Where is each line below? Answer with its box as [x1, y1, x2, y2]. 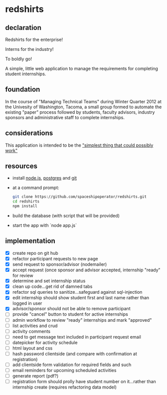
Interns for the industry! [5, 46, 54, 52]
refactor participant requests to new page [12, 255, 98, 261]
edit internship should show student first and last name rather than [12, 295, 150, 301]
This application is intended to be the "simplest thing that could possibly [5, 142, 154, 148]
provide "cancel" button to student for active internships [12, 311, 129, 317]
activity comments [12, 328, 51, 334]
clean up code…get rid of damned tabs [12, 283, 93, 290]
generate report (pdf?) [12, 373, 59, 379]
